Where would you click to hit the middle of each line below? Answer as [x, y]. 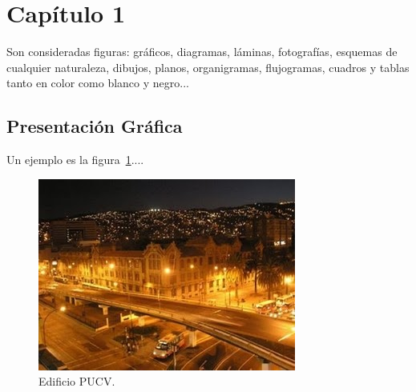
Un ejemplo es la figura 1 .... [75, 160]
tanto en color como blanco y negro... [98, 83]
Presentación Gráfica [95, 126]
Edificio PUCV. [77, 381]
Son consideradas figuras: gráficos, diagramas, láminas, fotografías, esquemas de [202, 52]
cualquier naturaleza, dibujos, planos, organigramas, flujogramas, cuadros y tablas [208, 67]
